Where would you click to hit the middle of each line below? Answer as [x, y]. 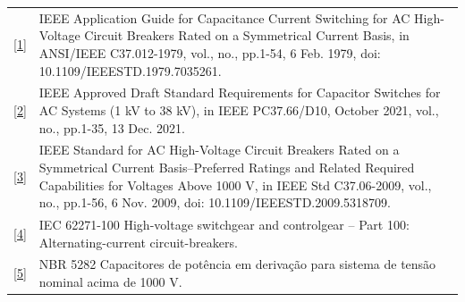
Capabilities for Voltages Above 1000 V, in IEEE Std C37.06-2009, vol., [235, 185]
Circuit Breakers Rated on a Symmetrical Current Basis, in [247, 35]
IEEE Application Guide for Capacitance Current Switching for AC [224, 17]
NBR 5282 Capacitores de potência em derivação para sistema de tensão [237, 264]
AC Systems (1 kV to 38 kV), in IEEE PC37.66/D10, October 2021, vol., [239, 109]
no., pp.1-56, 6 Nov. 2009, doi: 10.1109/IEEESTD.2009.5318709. [215, 202]
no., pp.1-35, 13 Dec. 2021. [112, 127]
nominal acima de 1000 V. [110, 282]
